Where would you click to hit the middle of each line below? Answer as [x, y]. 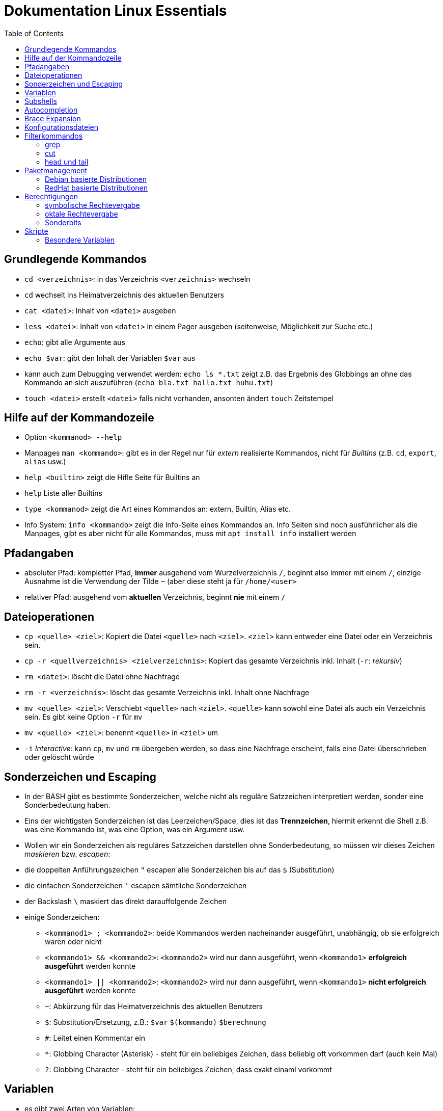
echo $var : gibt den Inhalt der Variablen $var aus [110, 358]
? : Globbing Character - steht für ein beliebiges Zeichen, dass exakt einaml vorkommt [188, 1069]
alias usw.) [45, 462]
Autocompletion [51, 110]
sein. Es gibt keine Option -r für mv [84, 717]
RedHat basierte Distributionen [96, 188]
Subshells [41, 101]
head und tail [67, 162]
